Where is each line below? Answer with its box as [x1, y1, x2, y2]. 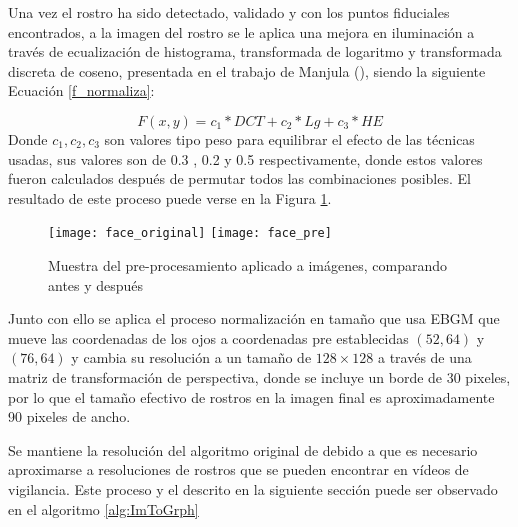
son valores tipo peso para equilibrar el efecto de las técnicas [104, 128, 475, 149]
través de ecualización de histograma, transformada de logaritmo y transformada [8, 41, 502, 62]
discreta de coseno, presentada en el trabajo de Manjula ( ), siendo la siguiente [8, 60, 486, 81]
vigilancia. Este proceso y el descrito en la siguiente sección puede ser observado [8, 478, 498, 499]
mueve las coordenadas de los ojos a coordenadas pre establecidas [8, 327, 409, 348]
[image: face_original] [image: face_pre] [48, 226, 332, 241]
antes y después [48, 274, 144, 295]
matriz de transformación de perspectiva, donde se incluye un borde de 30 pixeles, [8, 366, 511, 387]
